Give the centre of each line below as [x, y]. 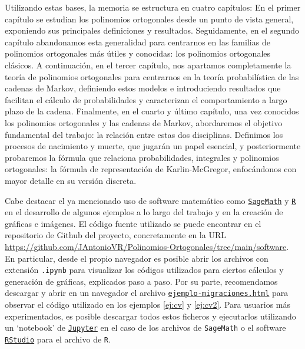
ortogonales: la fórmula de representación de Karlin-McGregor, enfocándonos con [151, 169]
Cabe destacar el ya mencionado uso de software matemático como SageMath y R [150, 200]
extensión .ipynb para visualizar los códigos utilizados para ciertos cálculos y [144, 270]
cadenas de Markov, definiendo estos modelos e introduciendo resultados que [143, 88]
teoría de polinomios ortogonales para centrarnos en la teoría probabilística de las [152, 76]
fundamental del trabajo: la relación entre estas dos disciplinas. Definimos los [144, 134]
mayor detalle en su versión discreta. [71, 180]
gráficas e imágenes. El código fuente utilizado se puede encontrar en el [133, 223]
